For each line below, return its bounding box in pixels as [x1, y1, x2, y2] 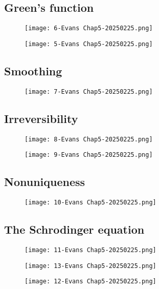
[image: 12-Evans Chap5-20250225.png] [25, 278, 156, 285]
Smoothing [4, 63, 62, 78]
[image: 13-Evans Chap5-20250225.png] [25, 262, 156, 270]
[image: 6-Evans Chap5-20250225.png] [25, 25, 153, 32]
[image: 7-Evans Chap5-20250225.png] [25, 88, 153, 95]
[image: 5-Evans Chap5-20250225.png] [25, 40, 153, 48]
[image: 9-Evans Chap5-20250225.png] [25, 151, 153, 159]
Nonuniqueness [4, 174, 85, 190]
